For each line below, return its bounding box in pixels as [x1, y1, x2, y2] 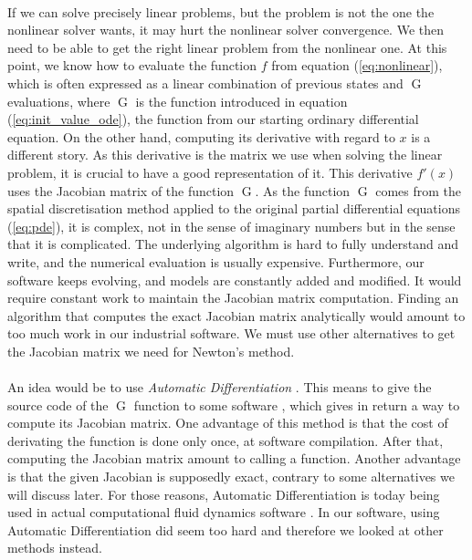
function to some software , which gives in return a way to [133, 395, 460, 414]
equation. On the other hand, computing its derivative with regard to [7, 127, 395, 146]
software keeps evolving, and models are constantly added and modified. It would [7, 270, 462, 289]
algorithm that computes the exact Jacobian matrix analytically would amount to [7, 306, 466, 325]
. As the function [255, 181, 351, 200]
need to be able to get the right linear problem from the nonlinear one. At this [7, 37, 447, 57]
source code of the [7, 395, 109, 414]
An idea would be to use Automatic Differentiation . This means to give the [7, 378, 432, 397]
